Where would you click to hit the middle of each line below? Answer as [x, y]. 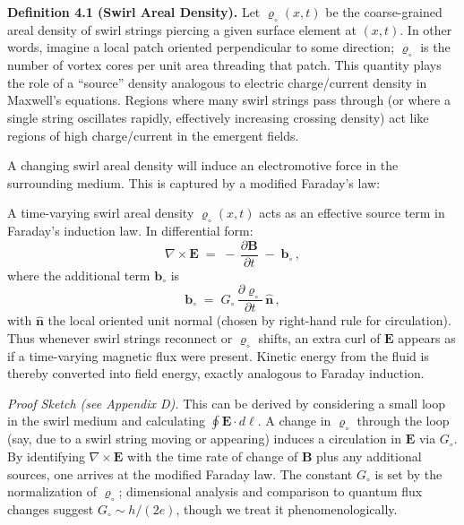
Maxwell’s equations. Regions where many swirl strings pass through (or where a [229, 100]
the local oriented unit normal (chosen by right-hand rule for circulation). [249, 320]
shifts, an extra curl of [319, 337]
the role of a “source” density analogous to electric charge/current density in [217, 82]
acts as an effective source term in [352, 213]
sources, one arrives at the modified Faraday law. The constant [180, 473]
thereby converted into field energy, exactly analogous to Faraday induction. [216, 373]
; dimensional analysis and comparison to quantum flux [271, 491]
